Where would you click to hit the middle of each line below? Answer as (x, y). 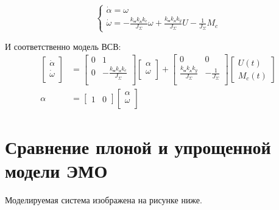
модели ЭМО (56, 170)
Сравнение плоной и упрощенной (138, 146)
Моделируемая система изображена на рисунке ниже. (104, 199)
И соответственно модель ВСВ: (63, 46)
